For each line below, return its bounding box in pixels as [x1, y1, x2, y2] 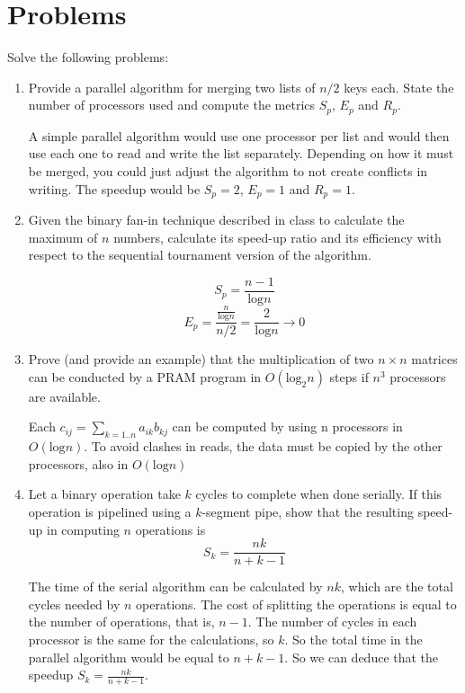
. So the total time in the [284, 630, 423, 649]
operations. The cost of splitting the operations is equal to [136, 594, 457, 613]
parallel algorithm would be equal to [28, 647, 229, 666]
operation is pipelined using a [28, 502, 192, 520]
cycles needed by [28, 594, 121, 613]
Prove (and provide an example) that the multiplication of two [28, 350, 374, 369]
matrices [411, 350, 458, 369]
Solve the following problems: [7, 48, 169, 67]
